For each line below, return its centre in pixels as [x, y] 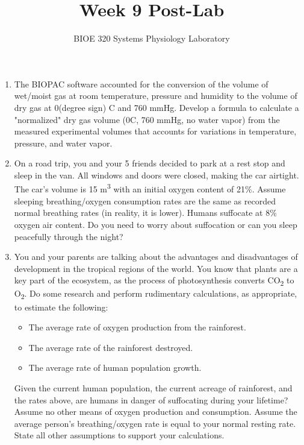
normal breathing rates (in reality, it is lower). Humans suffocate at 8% [145, 213]
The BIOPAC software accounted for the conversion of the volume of [141, 84]
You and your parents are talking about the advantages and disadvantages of [156, 257]
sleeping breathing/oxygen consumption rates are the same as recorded [145, 200]
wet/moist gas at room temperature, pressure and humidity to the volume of [156, 96]
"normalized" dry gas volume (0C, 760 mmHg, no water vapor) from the [147, 119]
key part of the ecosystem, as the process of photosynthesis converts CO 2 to [154, 281]
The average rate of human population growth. [115, 368]
